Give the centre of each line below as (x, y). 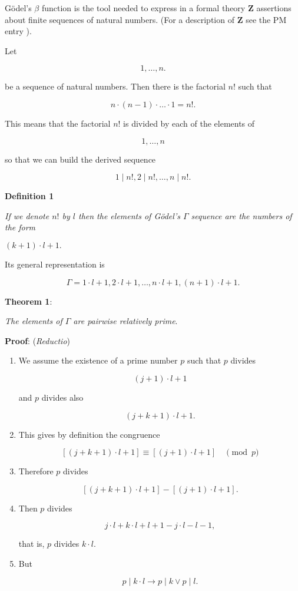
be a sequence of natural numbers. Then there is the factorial (115, 86)
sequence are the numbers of (241, 215)
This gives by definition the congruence (89, 434)
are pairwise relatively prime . (125, 321)
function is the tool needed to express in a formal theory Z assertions (166, 8)
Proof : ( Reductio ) (37, 340)
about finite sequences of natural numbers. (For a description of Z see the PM (146, 19)
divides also (62, 397)
